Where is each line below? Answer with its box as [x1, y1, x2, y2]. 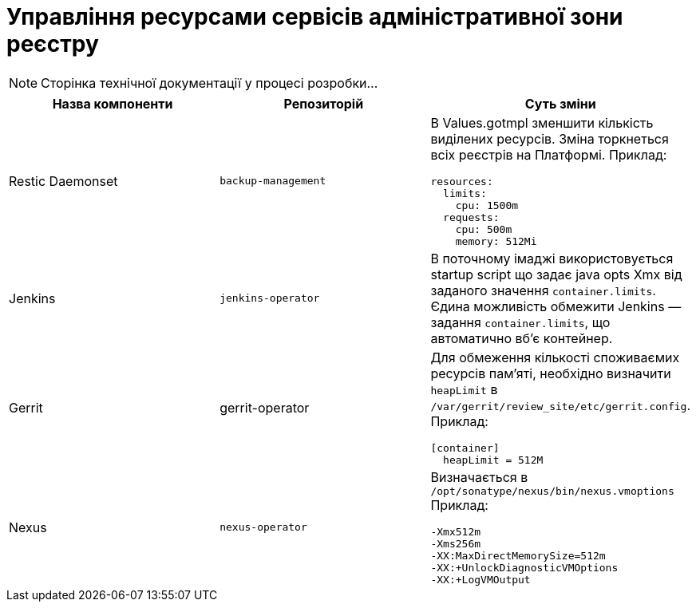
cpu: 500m [455, 223, 512, 235]
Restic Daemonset [9, 172, 118, 189]
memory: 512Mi [455, 235, 537, 247]
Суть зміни [524, 95, 596, 112]
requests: [443, 211, 500, 223]
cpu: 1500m [455, 199, 519, 211]
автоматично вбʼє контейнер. [430, 330, 613, 346]
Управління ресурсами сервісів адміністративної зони [6, 3, 623, 30]
